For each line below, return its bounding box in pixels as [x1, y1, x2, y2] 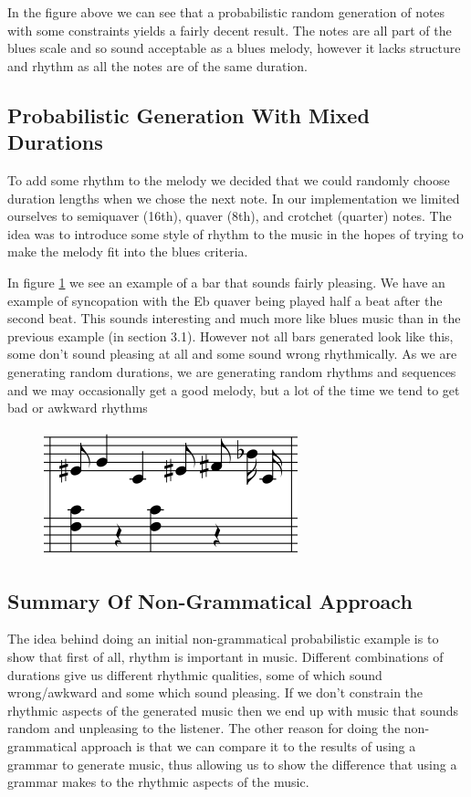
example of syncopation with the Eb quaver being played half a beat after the [7, 290, 443, 309]
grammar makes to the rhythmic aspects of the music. [7, 772, 309, 792]
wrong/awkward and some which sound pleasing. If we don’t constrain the [7, 683, 424, 702]
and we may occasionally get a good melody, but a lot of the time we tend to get [7, 380, 460, 399]
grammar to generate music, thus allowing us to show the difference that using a [7, 754, 457, 773]
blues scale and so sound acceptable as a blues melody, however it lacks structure [7, 38, 461, 58]
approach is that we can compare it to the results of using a [80, 737, 416, 756]
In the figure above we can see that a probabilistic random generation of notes [7, 3, 445, 21]
